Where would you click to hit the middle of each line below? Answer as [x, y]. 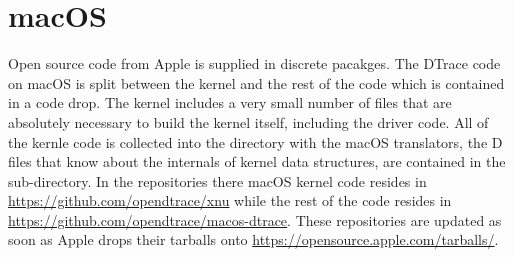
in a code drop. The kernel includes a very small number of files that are [230, 102]
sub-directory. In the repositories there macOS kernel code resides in [217, 180]
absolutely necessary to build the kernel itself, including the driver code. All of [248, 121]
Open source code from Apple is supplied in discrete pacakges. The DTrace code [254, 63]
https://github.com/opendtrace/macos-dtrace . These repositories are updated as [255, 219]
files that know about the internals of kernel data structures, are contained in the [257, 161]
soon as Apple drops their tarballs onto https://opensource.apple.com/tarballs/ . [253, 239]
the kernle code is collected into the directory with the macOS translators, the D [255, 141]
